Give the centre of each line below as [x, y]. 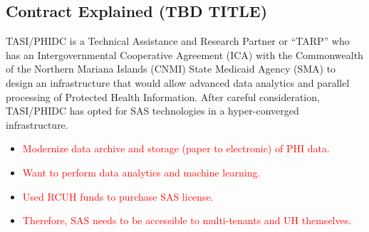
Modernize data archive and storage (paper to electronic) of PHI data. [176, 148]
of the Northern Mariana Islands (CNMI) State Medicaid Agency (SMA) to [171, 69]
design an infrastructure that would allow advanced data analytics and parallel [178, 82]
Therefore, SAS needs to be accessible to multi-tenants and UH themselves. [187, 220]
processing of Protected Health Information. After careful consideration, [163, 96]
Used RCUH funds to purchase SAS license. [118, 196]
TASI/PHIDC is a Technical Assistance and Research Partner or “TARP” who [178, 41]
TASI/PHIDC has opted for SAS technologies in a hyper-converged [152, 111]
